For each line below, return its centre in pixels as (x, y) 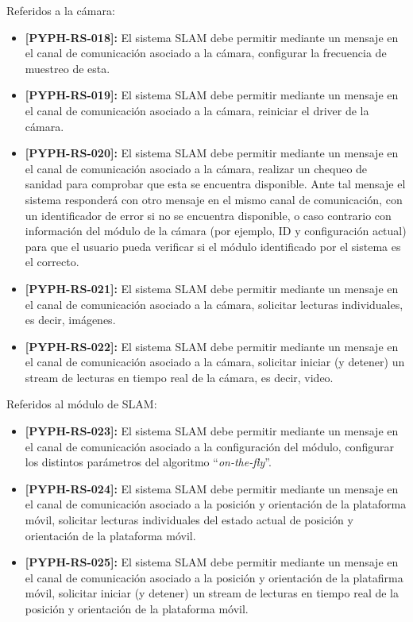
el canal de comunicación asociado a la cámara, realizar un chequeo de (196, 168)
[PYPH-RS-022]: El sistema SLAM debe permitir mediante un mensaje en (212, 346)
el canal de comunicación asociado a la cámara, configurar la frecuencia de (206, 53)
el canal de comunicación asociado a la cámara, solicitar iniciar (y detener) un (215, 362)
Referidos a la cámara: (61, 10)
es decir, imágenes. (70, 320)
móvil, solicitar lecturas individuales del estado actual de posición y (189, 520)
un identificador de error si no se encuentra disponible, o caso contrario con (208, 215)
